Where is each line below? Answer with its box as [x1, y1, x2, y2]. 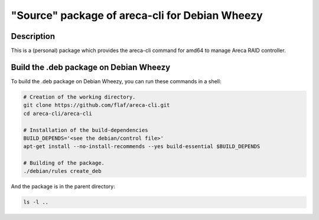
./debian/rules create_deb [23, 168, 102, 175]
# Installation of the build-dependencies [23, 127, 148, 133]
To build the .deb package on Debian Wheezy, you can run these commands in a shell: [11, 77, 222, 85]
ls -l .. [23, 199, 49, 206]
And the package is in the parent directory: [11, 183, 115, 190]
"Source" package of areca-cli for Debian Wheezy [11, 9, 263, 22]
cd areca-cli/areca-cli [23, 110, 93, 117]
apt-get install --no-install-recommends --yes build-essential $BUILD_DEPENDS [23, 143, 261, 150]
